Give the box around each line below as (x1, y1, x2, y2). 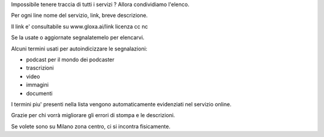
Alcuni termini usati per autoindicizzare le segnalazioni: (11, 45, 148, 52)
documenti (26, 90, 53, 97)
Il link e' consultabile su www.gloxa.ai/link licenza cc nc (11, 23, 148, 30)
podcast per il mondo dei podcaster (26, 56, 115, 63)
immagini (26, 81, 49, 88)
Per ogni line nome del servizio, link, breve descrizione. (11, 12, 148, 19)
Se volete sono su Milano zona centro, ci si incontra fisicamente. (11, 123, 171, 130)
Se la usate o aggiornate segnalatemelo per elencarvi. (11, 34, 145, 41)
